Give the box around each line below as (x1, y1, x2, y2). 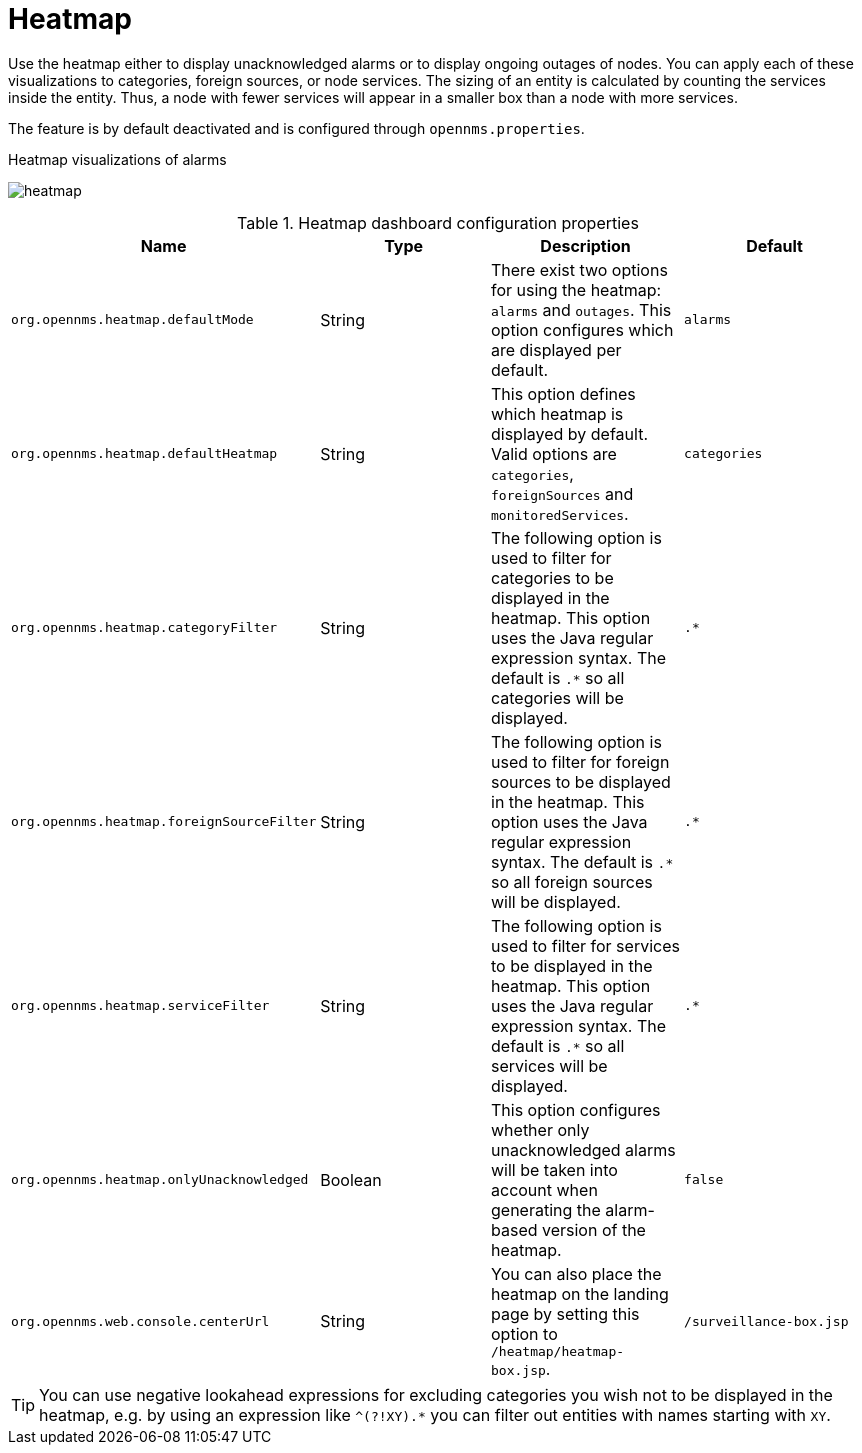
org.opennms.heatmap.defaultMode (11, 312, 254, 328)
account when (491, 1179, 598, 1200)
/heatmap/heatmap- (491, 1343, 625, 1359)
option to (491, 1323, 558, 1344)
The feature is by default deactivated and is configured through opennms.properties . (8, 119, 585, 137)
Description (540, 235, 631, 256)
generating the (491, 1199, 601, 1220)
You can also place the (491, 1263, 662, 1284)
